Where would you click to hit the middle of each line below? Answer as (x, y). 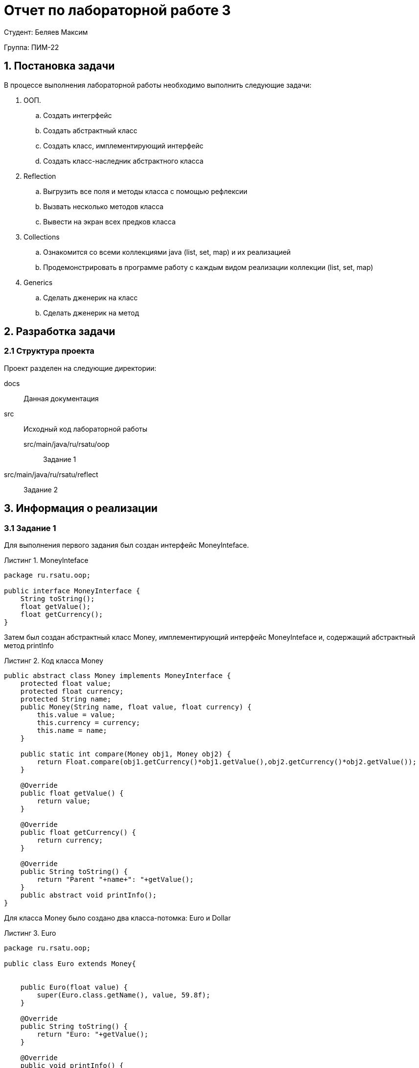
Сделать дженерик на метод (91, 313)
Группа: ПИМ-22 (32, 47)
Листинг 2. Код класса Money (54, 661)
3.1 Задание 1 (30, 528)
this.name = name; (72, 731)
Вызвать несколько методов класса (103, 206)
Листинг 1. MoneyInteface (46, 560)
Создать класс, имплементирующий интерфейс (123, 146)
